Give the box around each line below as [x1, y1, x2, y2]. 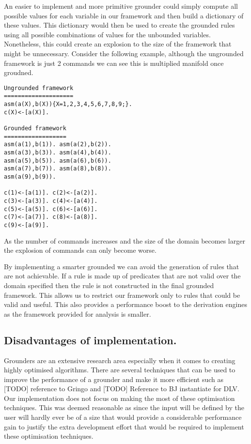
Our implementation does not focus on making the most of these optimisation [4, 393, 235, 403]
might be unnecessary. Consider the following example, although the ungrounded [4, 48, 244, 58]
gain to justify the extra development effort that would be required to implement [4, 421, 244, 431]
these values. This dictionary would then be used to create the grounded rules [4, 20, 235, 30]
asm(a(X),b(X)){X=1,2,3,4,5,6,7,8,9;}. [4, 101, 132, 108]
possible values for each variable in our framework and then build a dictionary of [4, 10, 244, 20]
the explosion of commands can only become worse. [4, 245, 157, 255]
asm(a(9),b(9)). [4, 173, 56, 180]
